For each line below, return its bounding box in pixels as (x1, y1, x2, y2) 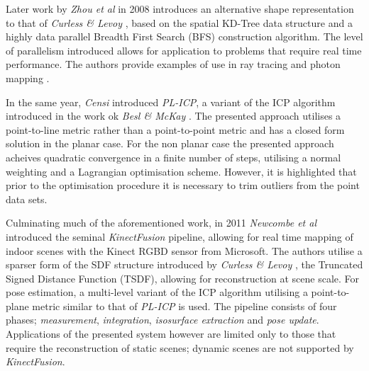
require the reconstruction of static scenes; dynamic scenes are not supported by (6, 340, 354, 355)
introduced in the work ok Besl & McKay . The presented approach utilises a (6, 108, 341, 123)
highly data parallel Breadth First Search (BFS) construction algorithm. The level (6, 29, 363, 44)
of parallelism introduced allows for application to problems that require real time (6, 42, 362, 57)
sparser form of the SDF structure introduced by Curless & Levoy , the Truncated (6, 257, 363, 272)
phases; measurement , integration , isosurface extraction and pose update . (6, 312, 319, 327)
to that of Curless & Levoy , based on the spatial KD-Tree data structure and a (6, 15, 353, 30)
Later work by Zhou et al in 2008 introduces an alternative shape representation (6, 1, 354, 16)
